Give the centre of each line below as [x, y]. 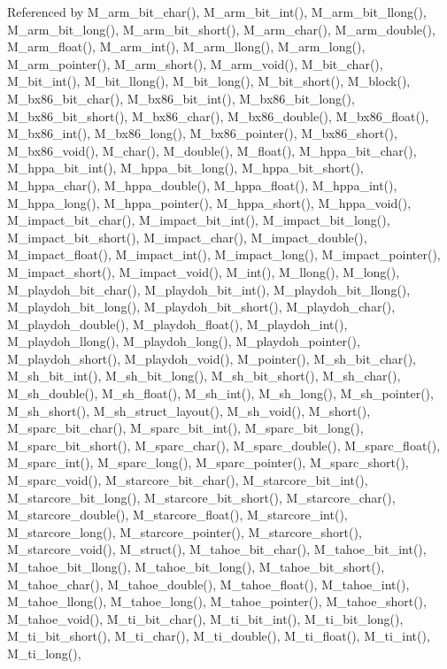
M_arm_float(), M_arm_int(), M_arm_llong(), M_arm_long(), [186, 46]
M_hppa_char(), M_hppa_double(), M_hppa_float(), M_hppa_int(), [202, 185]
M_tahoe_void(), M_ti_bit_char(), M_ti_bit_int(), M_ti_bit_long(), [205, 618]
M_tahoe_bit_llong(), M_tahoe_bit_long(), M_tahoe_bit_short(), [196, 566]
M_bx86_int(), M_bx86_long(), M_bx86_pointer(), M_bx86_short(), [202, 133]
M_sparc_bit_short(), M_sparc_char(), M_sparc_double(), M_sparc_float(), [224, 445]
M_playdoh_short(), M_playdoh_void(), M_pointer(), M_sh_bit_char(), [212, 358]
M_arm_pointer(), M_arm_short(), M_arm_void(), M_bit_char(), [195, 63]
